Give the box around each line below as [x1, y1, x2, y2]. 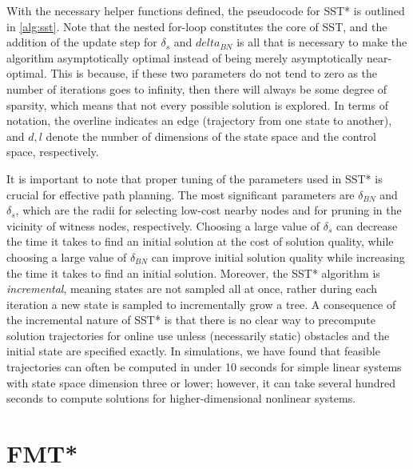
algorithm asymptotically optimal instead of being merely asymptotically [6, 49, 363, 66]
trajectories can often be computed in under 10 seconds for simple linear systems [6, 359, 402, 375]
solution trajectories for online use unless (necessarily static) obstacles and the [6, 327, 390, 343]
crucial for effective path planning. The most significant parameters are [6, 186, 355, 202]
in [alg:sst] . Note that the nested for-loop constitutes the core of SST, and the [6, 18, 387, 34]
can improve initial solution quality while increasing [151, 248, 405, 265]
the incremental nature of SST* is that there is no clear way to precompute [6, 311, 375, 328]
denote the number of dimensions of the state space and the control [46, 127, 376, 144]
